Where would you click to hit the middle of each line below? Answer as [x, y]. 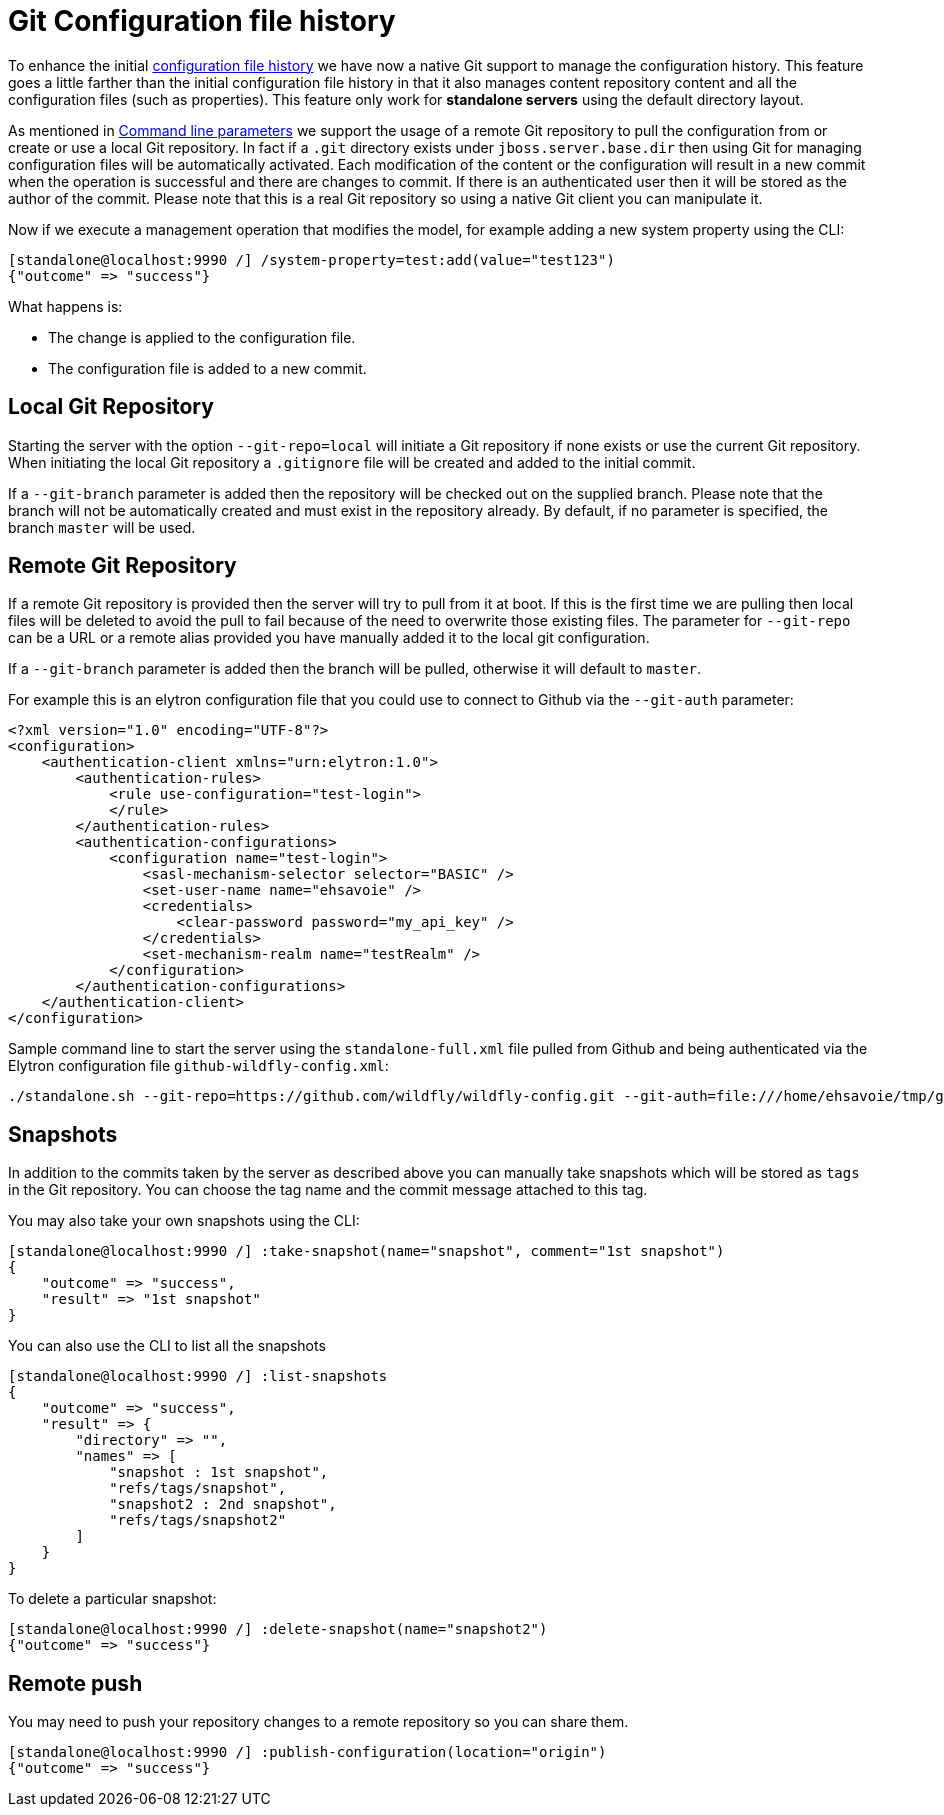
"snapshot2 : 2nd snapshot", [223, 1504]
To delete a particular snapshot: [112, 1599]
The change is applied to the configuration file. [202, 337]
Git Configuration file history [202, 21]
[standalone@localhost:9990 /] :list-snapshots [198, 1376]
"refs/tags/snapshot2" [198, 1520]
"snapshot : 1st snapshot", [219, 1472]
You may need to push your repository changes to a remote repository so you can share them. [318, 1722]
